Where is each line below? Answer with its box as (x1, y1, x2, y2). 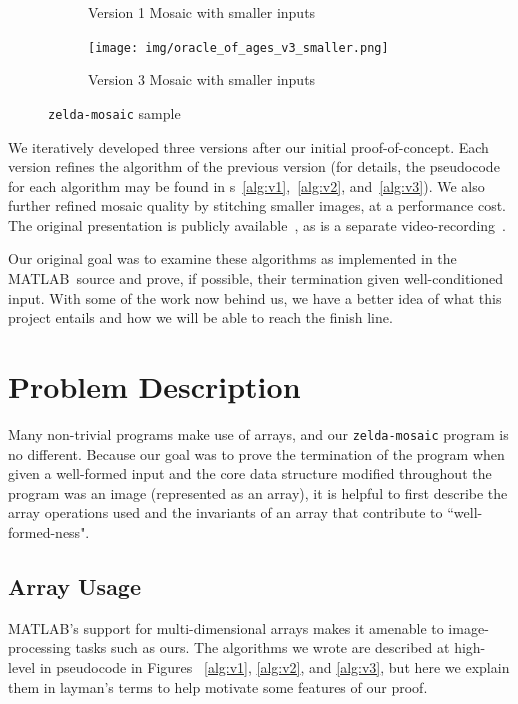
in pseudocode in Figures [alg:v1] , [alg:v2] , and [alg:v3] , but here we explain (39, 656, 510, 677)
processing (8, 637, 71, 658)
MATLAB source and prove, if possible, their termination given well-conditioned (8, 268, 504, 289)
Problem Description (8, 366, 301, 407)
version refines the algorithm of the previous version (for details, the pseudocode (8, 156, 500, 177)
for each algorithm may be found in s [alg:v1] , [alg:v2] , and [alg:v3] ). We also (8, 175, 485, 196)
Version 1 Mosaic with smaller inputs (88, 2, 316, 22)
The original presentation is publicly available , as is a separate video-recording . (8, 214, 506, 235)
